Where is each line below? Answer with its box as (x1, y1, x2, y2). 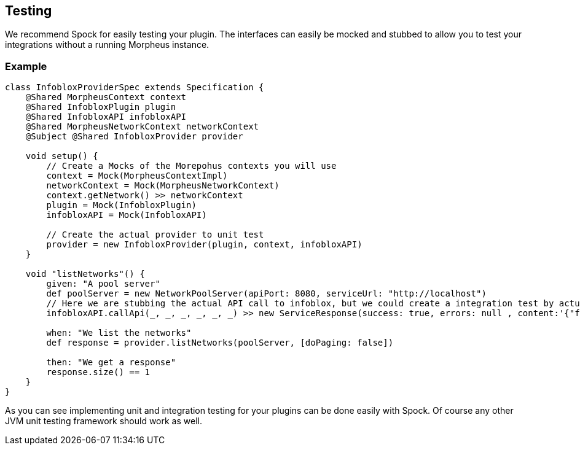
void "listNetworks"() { (25, 269, 145, 279)
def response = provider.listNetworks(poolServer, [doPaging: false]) (46, 338, 394, 348)
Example (5, 60, 47, 72)
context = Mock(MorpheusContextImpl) (46, 171, 228, 181)
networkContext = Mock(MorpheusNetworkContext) (46, 180, 280, 191)
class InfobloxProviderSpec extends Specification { (5, 82, 264, 93)
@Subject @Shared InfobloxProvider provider (25, 131, 243, 142)
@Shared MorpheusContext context (25, 92, 187, 103)
